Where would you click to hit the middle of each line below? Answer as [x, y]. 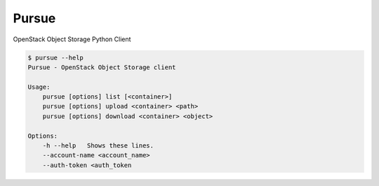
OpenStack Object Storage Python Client [72, 39]
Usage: [39, 87]
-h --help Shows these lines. [98, 146]
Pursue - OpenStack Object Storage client [102, 67]
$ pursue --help [56, 57]
